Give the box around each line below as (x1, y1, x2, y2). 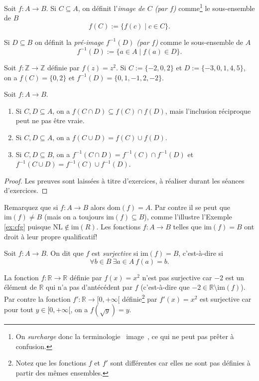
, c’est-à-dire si (178, 248, 223, 258)
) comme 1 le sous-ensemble (173, 1, 255, 13)
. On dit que (46, 248, 84, 258)
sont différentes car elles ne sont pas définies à (110, 358, 251, 368)
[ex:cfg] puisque (4, 221, 51, 232)
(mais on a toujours (44, 211, 104, 222)
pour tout (4, 304, 33, 315)
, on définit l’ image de (78, 2, 145, 13)
